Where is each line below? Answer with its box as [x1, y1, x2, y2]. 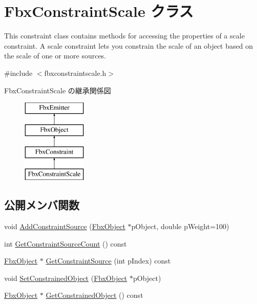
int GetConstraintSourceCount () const [4, 238, 127, 249]
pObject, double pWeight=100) [131, 221, 229, 232]
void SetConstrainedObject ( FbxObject [4, 272, 127, 283]
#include [4, 67, 33, 78]
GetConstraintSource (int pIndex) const [46, 255, 171, 266]
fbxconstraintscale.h [44, 67, 106, 78]
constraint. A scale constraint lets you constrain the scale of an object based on [4, 40, 253, 51]
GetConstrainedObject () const [46, 290, 143, 300]
